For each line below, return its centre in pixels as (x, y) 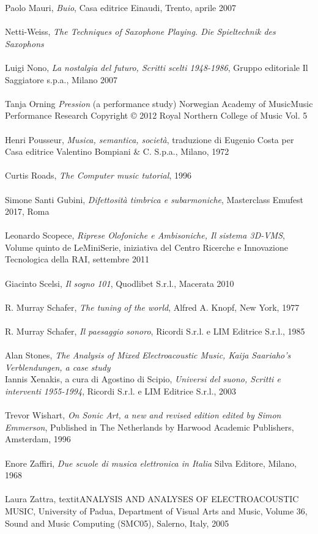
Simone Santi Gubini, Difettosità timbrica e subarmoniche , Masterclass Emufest (154, 199)
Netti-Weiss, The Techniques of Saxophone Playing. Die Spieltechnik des (140, 32)
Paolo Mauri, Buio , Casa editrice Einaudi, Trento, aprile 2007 (120, 7)
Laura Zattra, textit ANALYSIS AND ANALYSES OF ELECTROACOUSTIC (152, 499)
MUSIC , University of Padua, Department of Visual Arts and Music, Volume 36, (156, 510)
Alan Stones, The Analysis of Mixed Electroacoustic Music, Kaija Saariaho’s (148, 355)
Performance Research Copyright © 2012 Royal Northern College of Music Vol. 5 (156, 115)
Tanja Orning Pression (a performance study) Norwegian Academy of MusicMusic (159, 103)
